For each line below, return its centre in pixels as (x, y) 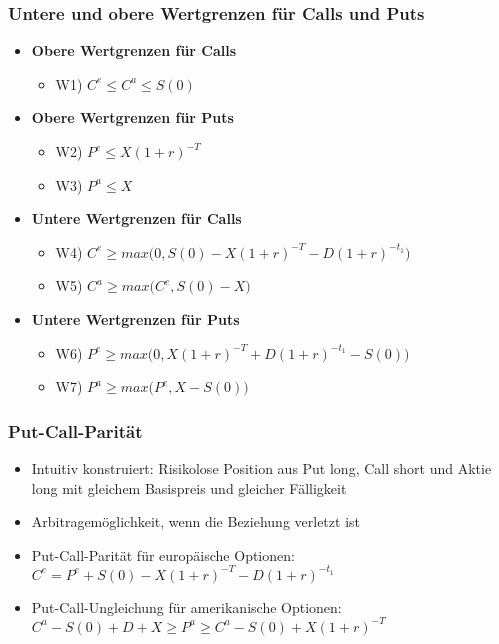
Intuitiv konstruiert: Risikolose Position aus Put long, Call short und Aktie (261, 467)
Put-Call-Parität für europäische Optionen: (163, 554)
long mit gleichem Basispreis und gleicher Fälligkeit (189, 487)
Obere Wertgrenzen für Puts (132, 117)
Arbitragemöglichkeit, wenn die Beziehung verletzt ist (195, 521)
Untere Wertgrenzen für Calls (136, 218)
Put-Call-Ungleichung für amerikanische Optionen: (186, 606)
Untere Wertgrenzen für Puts (135, 318)
